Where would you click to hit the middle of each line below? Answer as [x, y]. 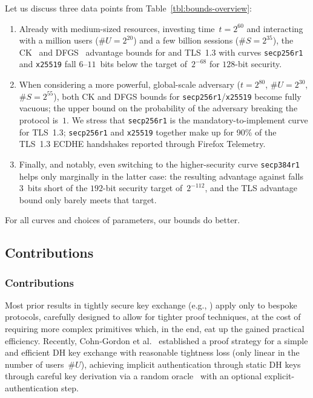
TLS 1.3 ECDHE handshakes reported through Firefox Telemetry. [142, 144]
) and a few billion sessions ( [186, 40]
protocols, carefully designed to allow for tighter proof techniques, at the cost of [153, 317]
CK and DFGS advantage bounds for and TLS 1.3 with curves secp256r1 [161, 52]
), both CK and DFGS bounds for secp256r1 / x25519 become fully [177, 96]
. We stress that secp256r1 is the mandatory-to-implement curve [187, 119]
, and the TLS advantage [251, 188]
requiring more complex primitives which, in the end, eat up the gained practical [155, 329]
